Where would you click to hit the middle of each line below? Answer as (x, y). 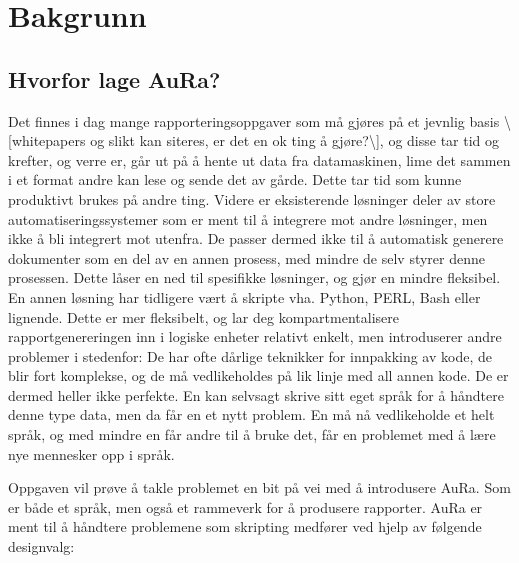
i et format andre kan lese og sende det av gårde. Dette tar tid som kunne (235, 179)
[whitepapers (47, 140)
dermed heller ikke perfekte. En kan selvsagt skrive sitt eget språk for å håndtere (256, 394)
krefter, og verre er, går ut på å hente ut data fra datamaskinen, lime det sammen (259, 159)
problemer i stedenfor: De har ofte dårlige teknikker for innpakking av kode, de (250, 355)
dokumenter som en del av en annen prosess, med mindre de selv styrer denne (246, 257)
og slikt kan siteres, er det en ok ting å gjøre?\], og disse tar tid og (295, 140)
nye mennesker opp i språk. (91, 453)
